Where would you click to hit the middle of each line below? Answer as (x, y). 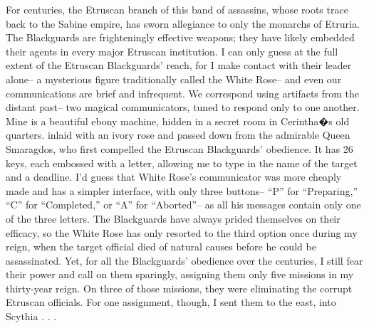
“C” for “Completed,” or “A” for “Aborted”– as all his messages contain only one (183, 205)
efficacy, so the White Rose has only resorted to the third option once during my (182, 232)
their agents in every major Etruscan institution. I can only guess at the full (172, 51)
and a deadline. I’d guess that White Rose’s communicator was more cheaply (174, 177)
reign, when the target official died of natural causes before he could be (161, 247)
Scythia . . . (31, 316)
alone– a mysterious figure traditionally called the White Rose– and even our (174, 79)
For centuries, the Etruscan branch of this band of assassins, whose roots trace (177, 9)
